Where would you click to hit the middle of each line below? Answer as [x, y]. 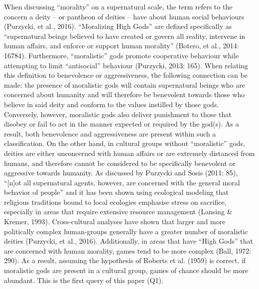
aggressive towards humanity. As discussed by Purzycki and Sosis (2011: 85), [121, 173]
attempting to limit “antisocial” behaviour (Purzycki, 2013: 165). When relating [126, 65]
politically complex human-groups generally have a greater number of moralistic [126, 231]
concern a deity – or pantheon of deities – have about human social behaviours [124, 16]
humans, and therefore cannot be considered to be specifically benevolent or [120, 163]
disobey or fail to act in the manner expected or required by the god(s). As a [122, 124]
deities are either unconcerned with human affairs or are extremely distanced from [129, 153]
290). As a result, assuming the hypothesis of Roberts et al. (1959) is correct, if [125, 260]
